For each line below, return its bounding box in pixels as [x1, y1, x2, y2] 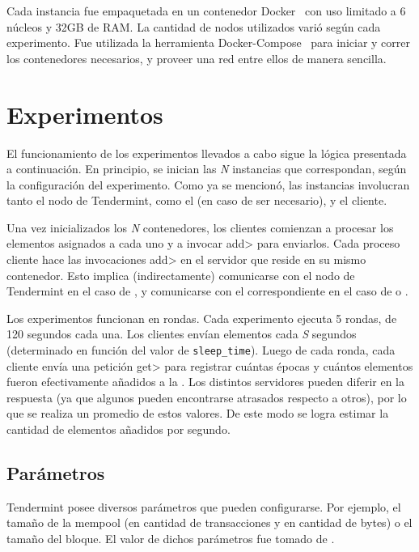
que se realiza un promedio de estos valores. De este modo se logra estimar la [6, 405, 389, 422]
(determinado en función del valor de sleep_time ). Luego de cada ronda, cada [6, 342, 396, 359]
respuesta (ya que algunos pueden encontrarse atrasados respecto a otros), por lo [6, 389, 407, 406]
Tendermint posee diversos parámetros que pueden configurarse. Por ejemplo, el [6, 498, 401, 515]
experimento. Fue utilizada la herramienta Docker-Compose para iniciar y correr [6, 34, 410, 51]
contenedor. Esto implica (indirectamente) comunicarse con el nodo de [6, 266, 355, 283]
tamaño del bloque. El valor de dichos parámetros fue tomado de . [6, 530, 335, 547]
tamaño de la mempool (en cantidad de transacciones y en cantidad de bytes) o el [6, 514, 413, 531]
